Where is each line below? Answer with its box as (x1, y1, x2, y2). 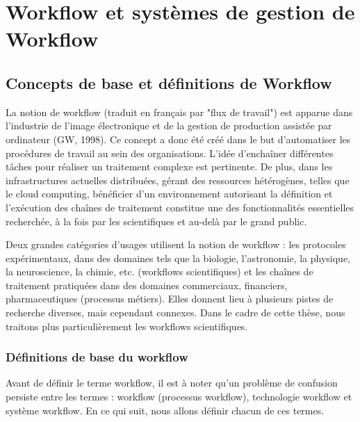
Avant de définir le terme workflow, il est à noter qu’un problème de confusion (6, 375, 338, 390)
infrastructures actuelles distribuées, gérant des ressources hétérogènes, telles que (6, 172, 350, 187)
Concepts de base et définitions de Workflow (6, 72, 332, 93)
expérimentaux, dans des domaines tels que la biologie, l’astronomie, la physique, (6, 250, 350, 265)
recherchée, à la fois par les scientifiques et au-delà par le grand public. (6, 213, 307, 228)
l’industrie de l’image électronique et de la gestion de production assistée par (6, 118, 332, 133)
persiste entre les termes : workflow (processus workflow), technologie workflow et (6, 389, 352, 404)
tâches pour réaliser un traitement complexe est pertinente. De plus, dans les (6, 159, 333, 174)
